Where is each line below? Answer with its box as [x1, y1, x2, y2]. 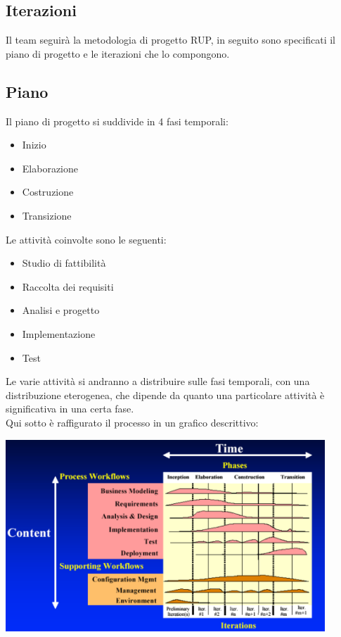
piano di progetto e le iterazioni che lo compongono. [6, 46, 230, 61]
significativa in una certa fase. [6, 401, 134, 416]
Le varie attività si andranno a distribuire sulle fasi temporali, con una [6, 374, 310, 389]
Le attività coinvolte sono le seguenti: [6, 232, 167, 246]
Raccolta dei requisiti [22, 279, 114, 294]
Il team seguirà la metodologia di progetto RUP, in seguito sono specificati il [6, 32, 335, 47]
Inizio [22, 137, 46, 152]
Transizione [22, 208, 72, 222]
